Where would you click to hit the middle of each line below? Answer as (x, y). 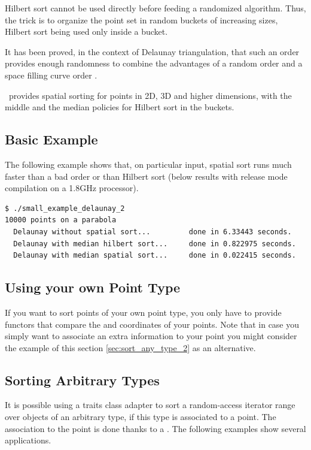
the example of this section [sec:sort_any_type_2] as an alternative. (130, 347)
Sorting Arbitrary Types (82, 380)
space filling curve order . (51, 75)
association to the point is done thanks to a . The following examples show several (155, 428)
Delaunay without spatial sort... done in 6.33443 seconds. (153, 232)
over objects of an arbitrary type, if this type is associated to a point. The (141, 417)
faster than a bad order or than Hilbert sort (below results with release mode (146, 176)
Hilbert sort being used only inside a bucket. (86, 31)
